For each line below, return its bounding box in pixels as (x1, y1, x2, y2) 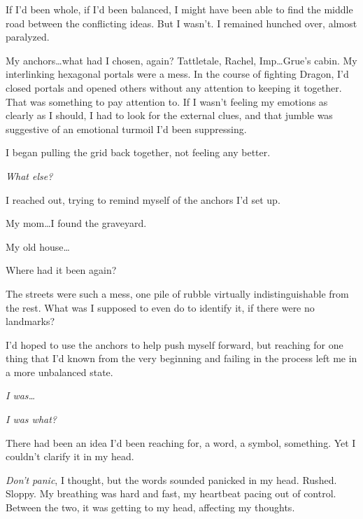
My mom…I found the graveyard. (6, 216, 147, 230)
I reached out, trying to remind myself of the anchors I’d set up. (6, 192, 280, 207)
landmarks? (6, 314, 55, 328)
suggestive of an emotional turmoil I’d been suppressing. (6, 121, 247, 136)
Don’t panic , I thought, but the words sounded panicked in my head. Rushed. (6, 472, 337, 487)
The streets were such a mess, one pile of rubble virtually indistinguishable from (6, 286, 349, 300)
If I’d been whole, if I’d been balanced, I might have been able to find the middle (6, 2, 353, 16)
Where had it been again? (6, 263, 117, 277)
